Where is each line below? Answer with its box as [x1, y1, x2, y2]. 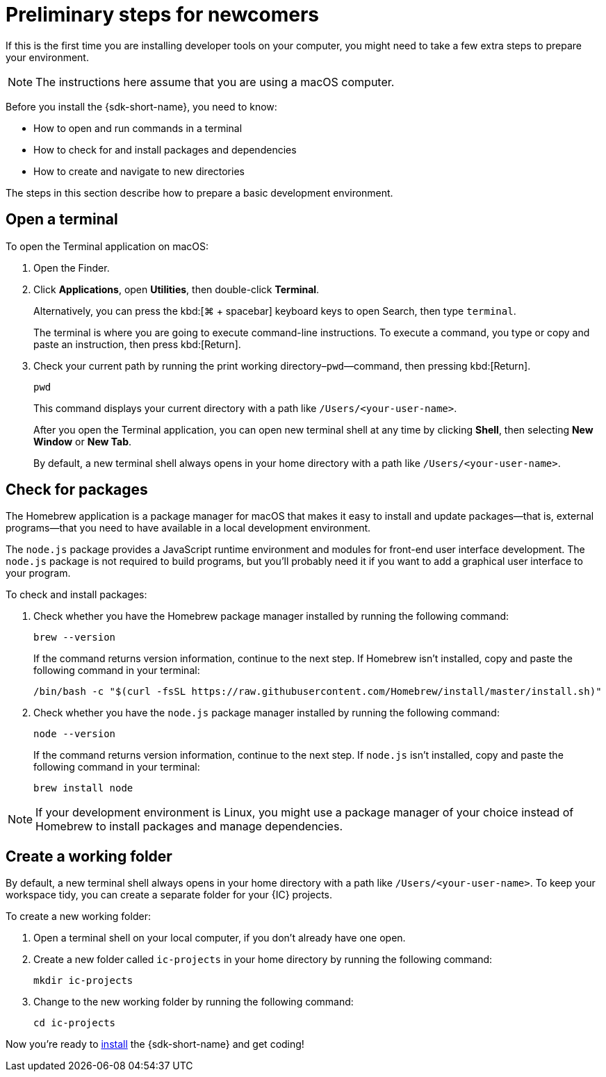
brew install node [33, 782, 133, 794]
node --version [33, 728, 116, 740]
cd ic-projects [33, 1017, 116, 1029]
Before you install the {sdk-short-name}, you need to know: [6, 100, 277, 113]
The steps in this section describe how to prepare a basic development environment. [6, 186, 393, 199]
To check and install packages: [6, 589, 147, 601]
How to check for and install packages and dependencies [33, 143, 297, 156]
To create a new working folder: [6, 910, 151, 923]
